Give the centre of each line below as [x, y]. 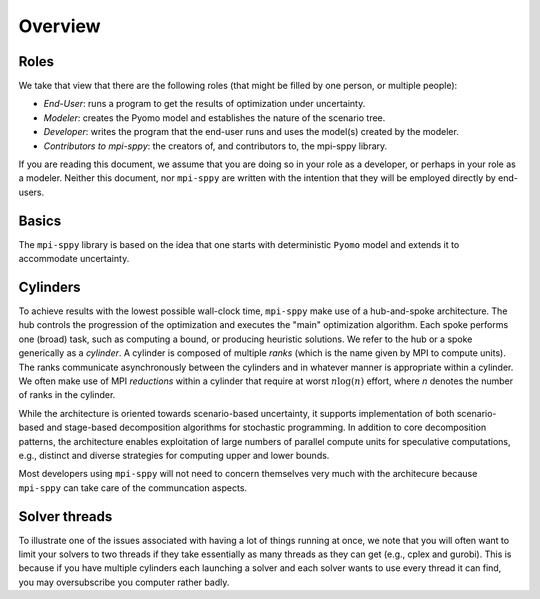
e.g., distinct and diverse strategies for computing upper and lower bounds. [174, 455]
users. [31, 192]
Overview [59, 26]
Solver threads [65, 516]
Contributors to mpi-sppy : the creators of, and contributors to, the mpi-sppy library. [215, 146]
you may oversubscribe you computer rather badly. [124, 582]
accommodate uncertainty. [74, 259]
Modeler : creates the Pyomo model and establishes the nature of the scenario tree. [214, 117]
